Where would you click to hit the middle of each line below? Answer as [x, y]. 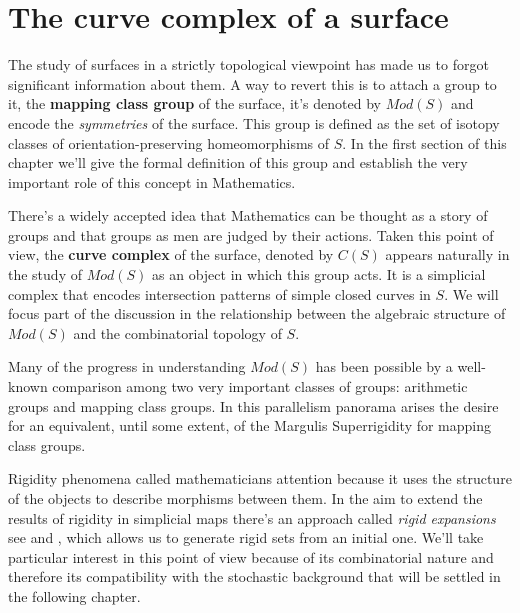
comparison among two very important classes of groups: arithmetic [260, 386]
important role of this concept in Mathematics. [152, 181]
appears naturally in [447, 254]
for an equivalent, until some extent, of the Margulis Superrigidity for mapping [250, 425]
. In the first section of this [424, 142]
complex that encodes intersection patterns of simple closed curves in [219, 293]
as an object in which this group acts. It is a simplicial [319, 274]
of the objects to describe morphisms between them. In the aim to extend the [245, 498]
